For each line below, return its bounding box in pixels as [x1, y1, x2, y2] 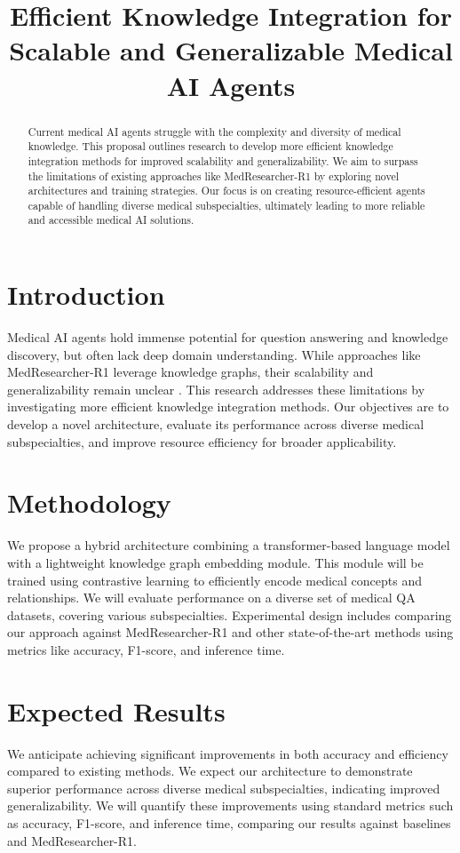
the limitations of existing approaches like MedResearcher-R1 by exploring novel [28, 168, 400, 183]
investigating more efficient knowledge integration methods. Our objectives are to [7, 397, 449, 416]
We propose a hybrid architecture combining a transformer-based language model [7, 536, 450, 554]
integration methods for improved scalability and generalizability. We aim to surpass [28, 153, 418, 168]
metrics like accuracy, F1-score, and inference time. [7, 640, 285, 658]
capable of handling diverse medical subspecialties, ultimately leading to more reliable [28, 197, 425, 212]
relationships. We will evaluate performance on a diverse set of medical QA [7, 588, 416, 607]
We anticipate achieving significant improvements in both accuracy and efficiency [7, 744, 448, 762]
